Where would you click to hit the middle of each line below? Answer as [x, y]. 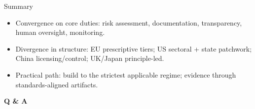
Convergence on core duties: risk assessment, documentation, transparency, [129, 22]
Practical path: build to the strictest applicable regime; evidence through [126, 74]
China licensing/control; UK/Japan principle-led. [90, 58]
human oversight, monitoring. [60, 32]
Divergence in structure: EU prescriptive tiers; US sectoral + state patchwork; [134, 48]
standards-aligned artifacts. [57, 84]
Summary [18, 6]
